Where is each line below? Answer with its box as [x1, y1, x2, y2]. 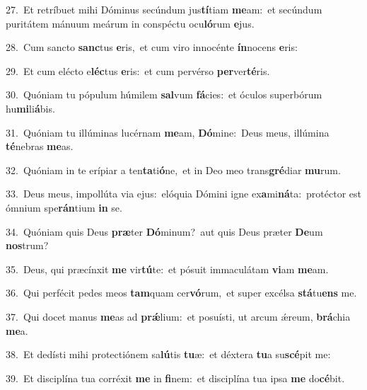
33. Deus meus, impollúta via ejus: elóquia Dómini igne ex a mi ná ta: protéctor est [6, 186, 361, 201]
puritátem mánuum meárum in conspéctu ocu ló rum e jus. [6, 16, 255, 30]
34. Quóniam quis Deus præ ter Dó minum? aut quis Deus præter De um [6, 224, 323, 239]
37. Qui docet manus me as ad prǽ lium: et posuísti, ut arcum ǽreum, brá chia [6, 309, 351, 323]
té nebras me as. [6, 139, 74, 154]
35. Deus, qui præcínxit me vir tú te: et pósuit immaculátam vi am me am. [6, 261, 329, 276]
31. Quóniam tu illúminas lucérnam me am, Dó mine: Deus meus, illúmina [6, 125, 330, 139]
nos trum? [6, 238, 49, 253]
